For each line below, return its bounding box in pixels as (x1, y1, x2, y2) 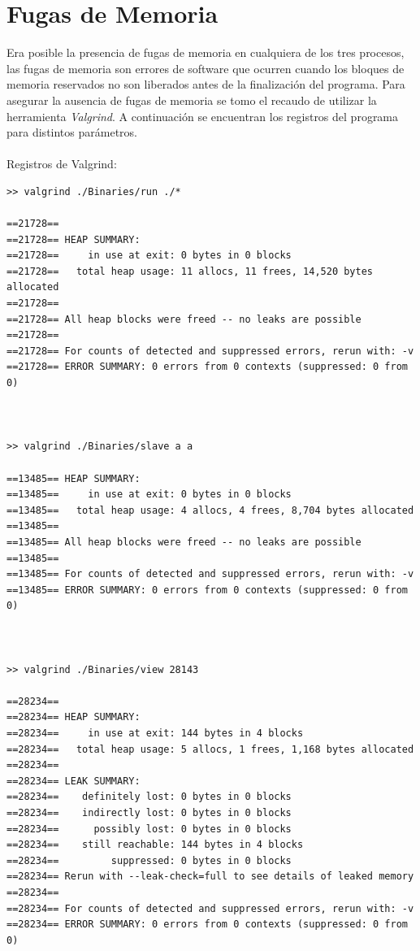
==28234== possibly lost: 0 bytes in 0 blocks (6, 823, 292, 835)
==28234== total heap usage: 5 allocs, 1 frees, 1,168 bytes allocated (6, 743, 414, 755)
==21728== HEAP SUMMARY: (6, 233, 141, 245)
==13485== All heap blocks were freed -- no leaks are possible (6, 536, 362, 548)
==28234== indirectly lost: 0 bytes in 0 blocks (6, 807, 292, 819)
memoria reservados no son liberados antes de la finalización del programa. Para (6, 76, 405, 93)
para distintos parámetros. (6, 124, 137, 141)
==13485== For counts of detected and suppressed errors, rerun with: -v (6, 568, 414, 580)
